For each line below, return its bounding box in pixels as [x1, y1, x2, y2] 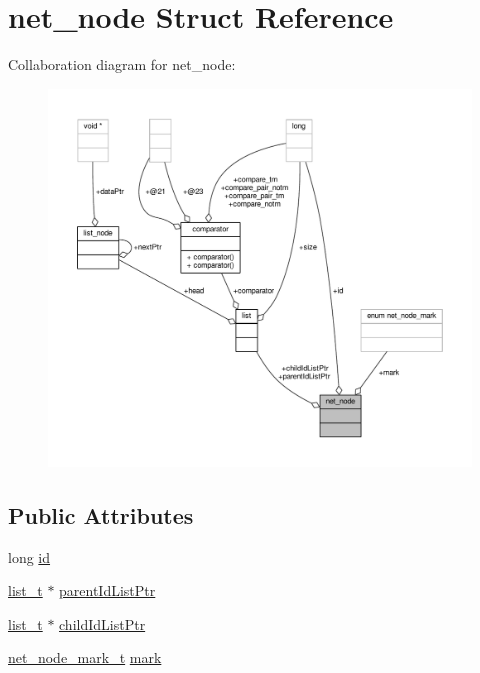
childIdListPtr [59, 613, 146, 634]
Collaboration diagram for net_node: [8, 54, 236, 75]
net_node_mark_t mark [8, 647, 162, 668]
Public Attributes [8, 499, 194, 530]
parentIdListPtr [59, 580, 156, 601]
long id [8, 546, 51, 567]
